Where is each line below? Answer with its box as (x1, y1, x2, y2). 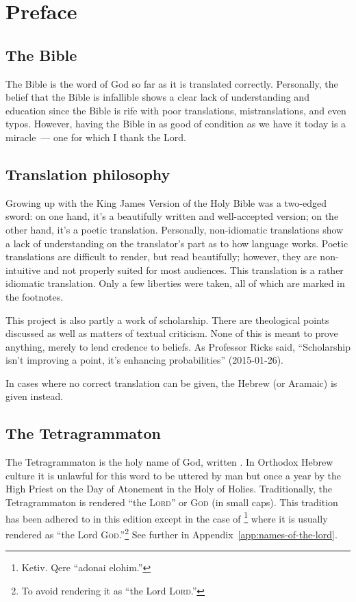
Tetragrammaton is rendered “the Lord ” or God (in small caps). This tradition (5, 495, 338, 510)
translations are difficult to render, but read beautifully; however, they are (5, 249, 317, 264)
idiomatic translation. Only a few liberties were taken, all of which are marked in (5, 276, 345, 290)
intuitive (5, 262, 40, 277)
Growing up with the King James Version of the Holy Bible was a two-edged (5, 195, 327, 210)
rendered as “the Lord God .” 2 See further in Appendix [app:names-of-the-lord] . (5, 525, 338, 541)
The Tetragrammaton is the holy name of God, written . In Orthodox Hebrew (5, 455, 333, 469)
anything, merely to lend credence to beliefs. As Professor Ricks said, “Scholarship (5, 339, 351, 353)
